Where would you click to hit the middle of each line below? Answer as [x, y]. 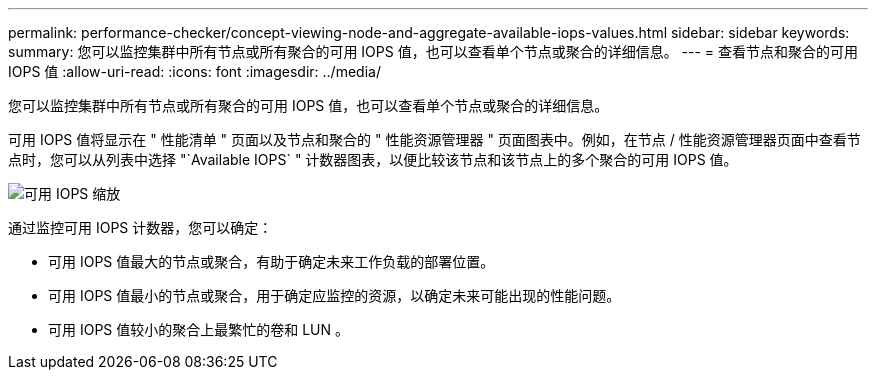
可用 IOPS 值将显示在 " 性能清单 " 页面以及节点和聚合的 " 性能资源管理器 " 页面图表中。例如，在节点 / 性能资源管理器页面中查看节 [434, 139]
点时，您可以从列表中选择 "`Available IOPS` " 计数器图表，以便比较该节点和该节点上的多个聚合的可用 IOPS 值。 [373, 159]
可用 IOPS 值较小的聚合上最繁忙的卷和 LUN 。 [199, 329]
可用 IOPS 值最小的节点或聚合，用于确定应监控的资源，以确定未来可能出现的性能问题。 [334, 295]
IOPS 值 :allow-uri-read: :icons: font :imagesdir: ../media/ [194, 71]
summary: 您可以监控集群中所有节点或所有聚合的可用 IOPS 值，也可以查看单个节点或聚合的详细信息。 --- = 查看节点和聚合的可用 [433, 51]
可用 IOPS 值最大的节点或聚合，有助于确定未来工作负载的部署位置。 [271, 261]
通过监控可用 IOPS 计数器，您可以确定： [140, 227]
